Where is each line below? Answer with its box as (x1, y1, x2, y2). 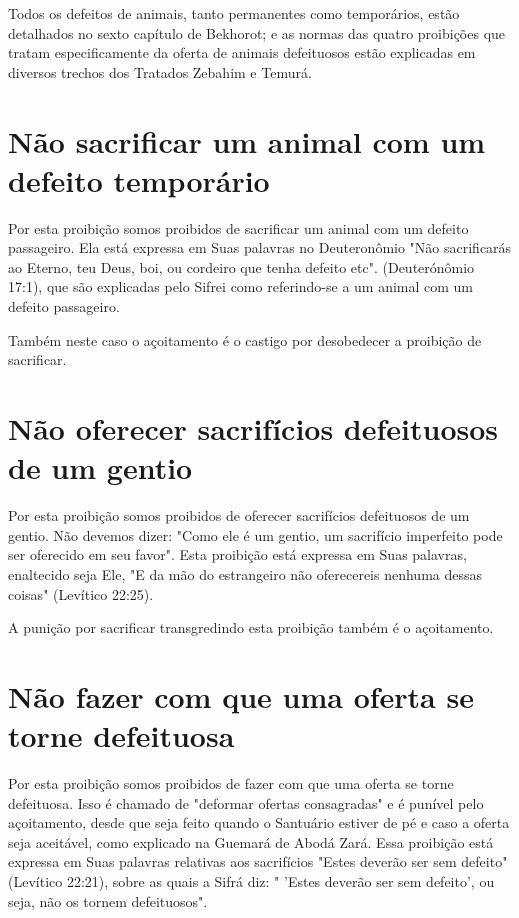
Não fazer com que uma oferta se (8, 675, 474, 716)
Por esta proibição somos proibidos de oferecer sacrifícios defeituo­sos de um (8, 505, 470, 526)
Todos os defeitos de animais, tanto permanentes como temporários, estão (8, 3, 460, 23)
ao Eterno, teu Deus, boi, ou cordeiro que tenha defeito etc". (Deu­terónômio (8, 256, 475, 277)
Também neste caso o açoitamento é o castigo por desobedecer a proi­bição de (8, 329, 482, 350)
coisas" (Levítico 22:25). (8, 583, 154, 604)
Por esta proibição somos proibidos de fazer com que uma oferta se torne (8, 773, 454, 794)
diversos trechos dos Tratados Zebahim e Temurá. (8, 61, 312, 82)
